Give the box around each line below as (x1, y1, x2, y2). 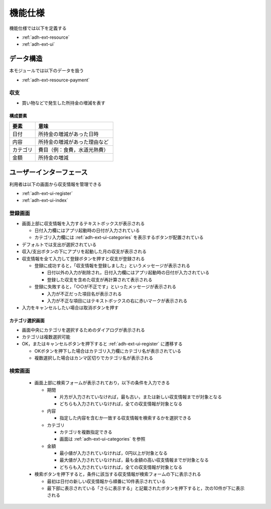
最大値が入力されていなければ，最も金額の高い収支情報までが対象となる (59, 457, 209, 463)
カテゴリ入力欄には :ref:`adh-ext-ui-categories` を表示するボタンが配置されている (34, 234, 204, 241)
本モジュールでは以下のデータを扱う (9, 68, 84, 74)
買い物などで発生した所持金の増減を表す (22, 99, 105, 106)
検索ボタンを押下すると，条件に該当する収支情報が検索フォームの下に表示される (34, 471, 202, 477)
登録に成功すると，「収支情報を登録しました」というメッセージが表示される (34, 262, 191, 268)
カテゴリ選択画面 (9, 318, 45, 324)
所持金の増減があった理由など (38, 139, 109, 146)
